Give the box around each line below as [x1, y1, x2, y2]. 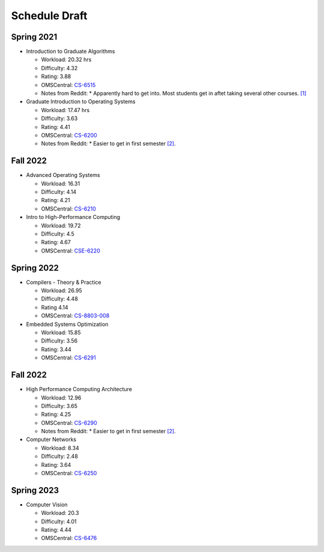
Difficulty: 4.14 [41, 188, 77, 196]
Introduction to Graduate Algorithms [26, 48, 115, 55]
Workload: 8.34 [41, 444, 79, 451]
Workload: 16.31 [41, 180, 80, 187]
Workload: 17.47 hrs [41, 106, 90, 113]
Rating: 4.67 [41, 239, 71, 246]
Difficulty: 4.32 [41, 64, 78, 71]
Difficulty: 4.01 [41, 518, 77, 525]
